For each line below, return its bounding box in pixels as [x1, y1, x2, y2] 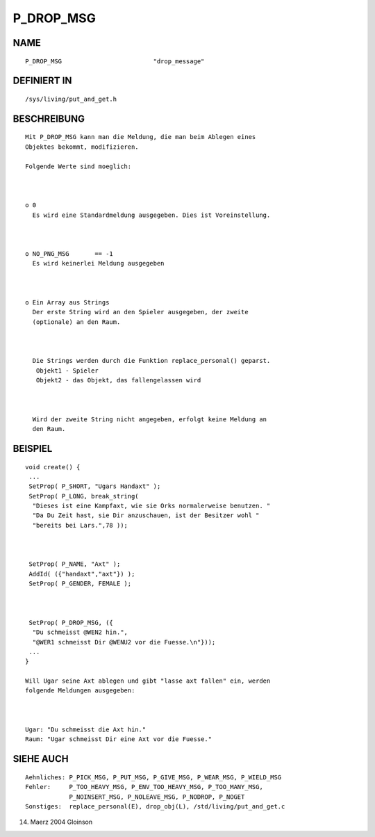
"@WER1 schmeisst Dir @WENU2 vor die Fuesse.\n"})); [32, 638, 216, 646]
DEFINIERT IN [12, 75, 72, 87]
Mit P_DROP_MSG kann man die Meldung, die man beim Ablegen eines [25, 133, 256, 141]
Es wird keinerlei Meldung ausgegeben [32, 259, 165, 268]
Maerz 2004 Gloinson [30, 818, 93, 827]
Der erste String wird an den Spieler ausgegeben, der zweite [32, 308, 249, 316]
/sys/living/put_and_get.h [25, 95, 117, 103]
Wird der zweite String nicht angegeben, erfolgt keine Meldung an [32, 415, 267, 423]
